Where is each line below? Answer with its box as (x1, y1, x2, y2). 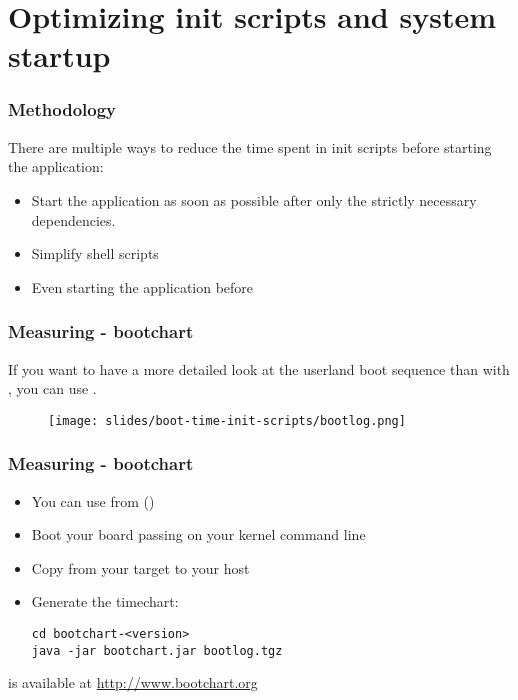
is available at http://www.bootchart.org (8, 672, 258, 693)
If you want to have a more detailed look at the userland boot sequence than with (8, 358, 510, 379)
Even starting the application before (31, 276, 254, 297)
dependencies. (31, 209, 116, 230)
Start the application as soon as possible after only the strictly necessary (31, 189, 477, 210)
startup (8, 35, 111, 76)
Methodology (8, 97, 117, 122)
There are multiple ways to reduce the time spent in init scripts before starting (8, 136, 492, 157)
